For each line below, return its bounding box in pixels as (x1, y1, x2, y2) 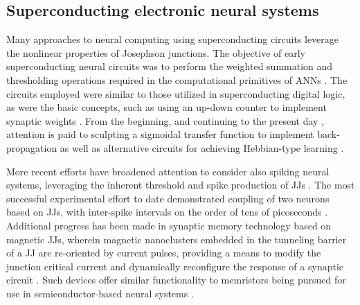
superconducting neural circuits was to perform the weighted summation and (6, 59, 333, 73)
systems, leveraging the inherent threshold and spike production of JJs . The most (6, 177, 355, 192)
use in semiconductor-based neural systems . (6, 286, 194, 300)
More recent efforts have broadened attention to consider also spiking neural (6, 164, 330, 178)
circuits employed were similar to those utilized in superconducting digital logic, (6, 86, 345, 101)
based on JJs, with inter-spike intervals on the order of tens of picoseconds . (6, 204, 328, 219)
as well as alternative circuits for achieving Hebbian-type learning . (60, 140, 344, 155)
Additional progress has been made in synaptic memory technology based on (6, 218, 332, 232)
